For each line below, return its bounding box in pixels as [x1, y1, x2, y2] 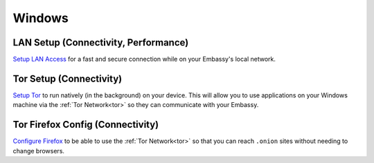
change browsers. [12, 146, 65, 155]
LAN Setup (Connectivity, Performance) [12, 37, 189, 48]
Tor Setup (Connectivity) [12, 73, 123, 84]
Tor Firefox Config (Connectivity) [12, 119, 159, 131]
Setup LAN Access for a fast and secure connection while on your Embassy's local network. [12, 55, 276, 64]
